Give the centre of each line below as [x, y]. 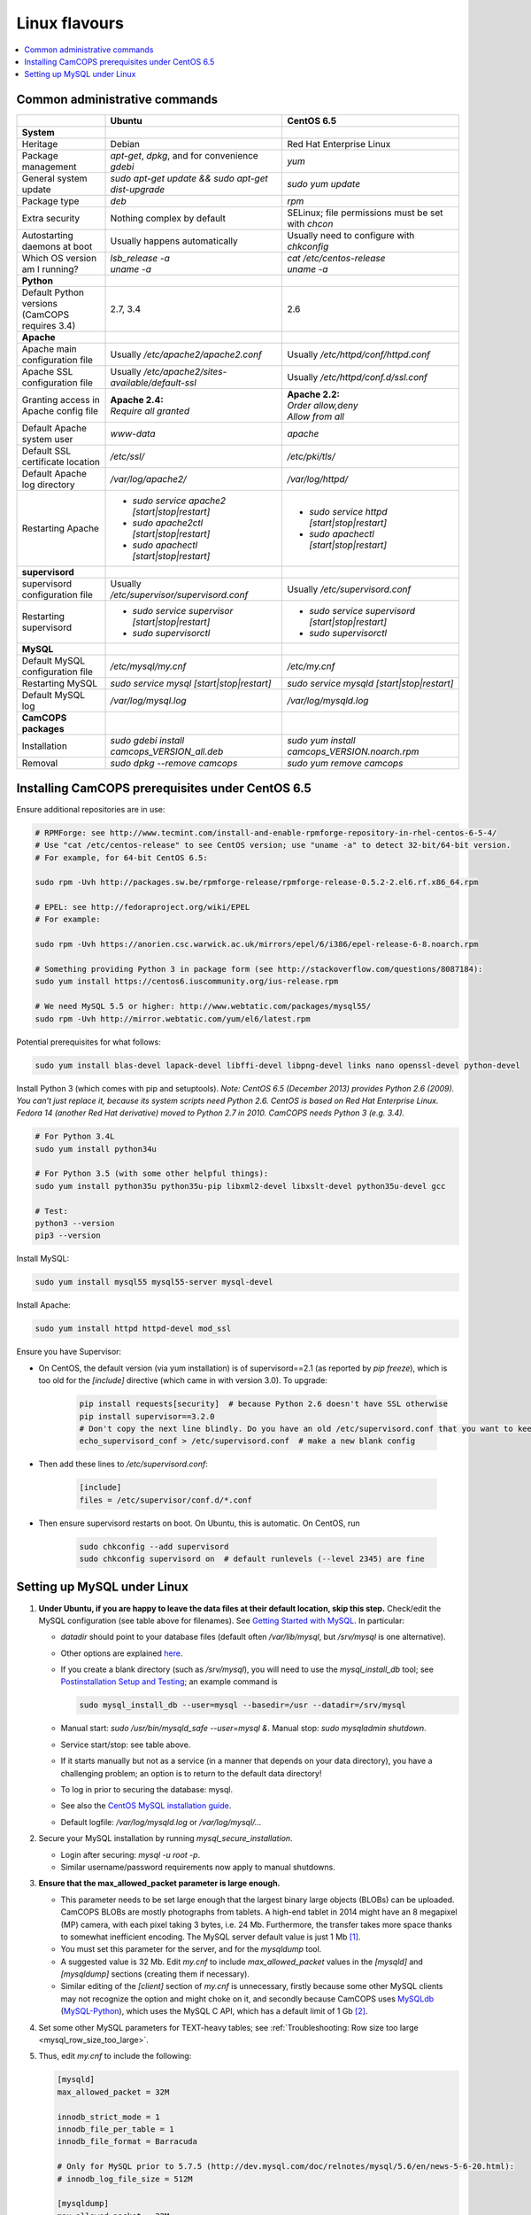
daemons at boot [57, 246]
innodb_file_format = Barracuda [127, 2141]
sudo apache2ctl [168, 523]
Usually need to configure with [351, 236]
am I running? [50, 269]
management [49, 167]
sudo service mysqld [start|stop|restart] [370, 684]
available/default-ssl [153, 383]
